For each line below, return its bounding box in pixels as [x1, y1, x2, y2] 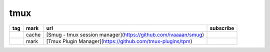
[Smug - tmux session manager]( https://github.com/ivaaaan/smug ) [46, 31, 204, 38]
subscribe [209, 24, 234, 31]
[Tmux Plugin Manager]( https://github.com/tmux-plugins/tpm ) [46, 37, 192, 44]
